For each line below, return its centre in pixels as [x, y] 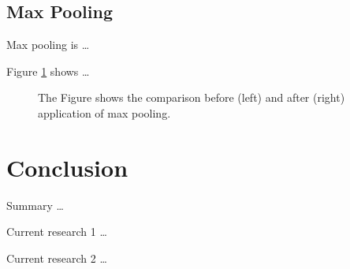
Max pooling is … [48, 45]
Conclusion [67, 167]
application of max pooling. [104, 112]
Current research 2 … [57, 258]
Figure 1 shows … [48, 71]
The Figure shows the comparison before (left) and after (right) [192, 97]
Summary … [35, 205]
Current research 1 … [57, 232]
